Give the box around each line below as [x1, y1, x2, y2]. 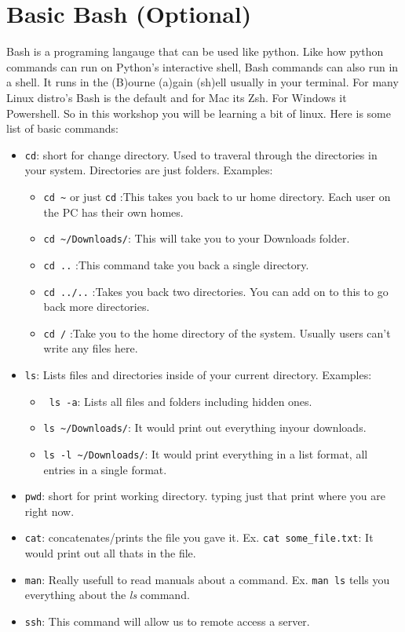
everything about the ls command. [24, 586, 190, 603]
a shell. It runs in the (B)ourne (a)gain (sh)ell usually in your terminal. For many [6, 74, 399, 90]
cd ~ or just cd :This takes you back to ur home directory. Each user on [43, 188, 391, 204]
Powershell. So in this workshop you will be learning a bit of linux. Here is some [6, 104, 391, 121]
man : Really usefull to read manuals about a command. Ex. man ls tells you [24, 571, 390, 587]
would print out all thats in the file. [24, 545, 196, 561]
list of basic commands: [6, 120, 119, 137]
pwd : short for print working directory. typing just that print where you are [24, 488, 385, 504]
